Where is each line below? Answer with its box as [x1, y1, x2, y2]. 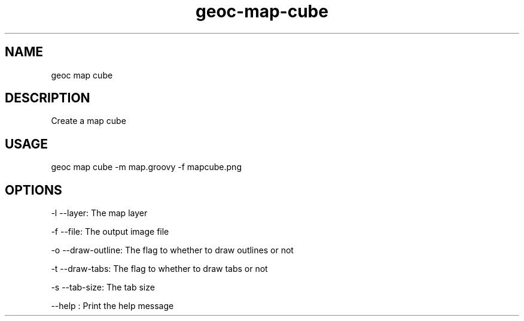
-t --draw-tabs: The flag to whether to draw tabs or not [51, 264, 268, 274]
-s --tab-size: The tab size [51, 282, 155, 293]
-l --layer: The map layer [51, 208, 148, 219]
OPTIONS [5, 182, 62, 198]
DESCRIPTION [5, 90, 90, 106]
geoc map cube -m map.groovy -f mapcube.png [51, 162, 242, 172]
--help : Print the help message [51, 301, 174, 311]
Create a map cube [51, 116, 126, 126]
